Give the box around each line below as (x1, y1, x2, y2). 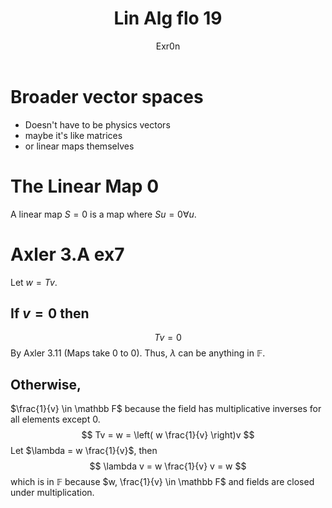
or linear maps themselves (24, 140, 135, 152)
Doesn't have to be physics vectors (24, 118, 171, 131)
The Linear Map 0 (10, 175, 160, 197)
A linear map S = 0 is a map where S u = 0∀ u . (10, 208, 197, 220)
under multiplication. (10, 487, 95, 499)
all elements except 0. (10, 413, 101, 426)
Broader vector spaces (10, 85, 204, 108)
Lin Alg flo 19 (113, 7, 223, 30)
